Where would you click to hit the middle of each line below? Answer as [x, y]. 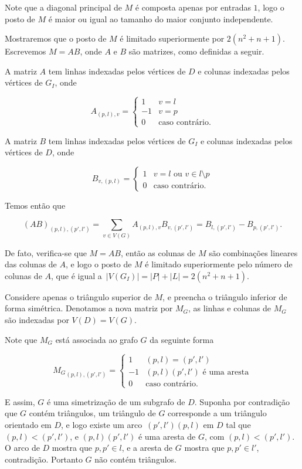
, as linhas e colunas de [230, 308]
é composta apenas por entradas [193, 7]
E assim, [20, 401]
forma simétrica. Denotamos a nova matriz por [89, 308]
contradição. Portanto [44, 459]
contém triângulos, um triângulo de [92, 413]
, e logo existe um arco [102, 425]
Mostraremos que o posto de [56, 38]
